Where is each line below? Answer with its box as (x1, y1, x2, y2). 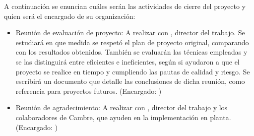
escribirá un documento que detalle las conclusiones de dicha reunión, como (15, 76, 245, 86)
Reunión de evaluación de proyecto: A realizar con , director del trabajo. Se (15, 27, 245, 38)
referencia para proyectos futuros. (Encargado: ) (15, 85, 162, 96)
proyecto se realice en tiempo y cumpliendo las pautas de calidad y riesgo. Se (15, 66, 250, 76)
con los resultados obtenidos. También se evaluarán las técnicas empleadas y (15, 47, 248, 57)
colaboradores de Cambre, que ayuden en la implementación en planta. (15, 112, 231, 122)
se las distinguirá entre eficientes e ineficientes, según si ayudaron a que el (15, 56, 240, 67)
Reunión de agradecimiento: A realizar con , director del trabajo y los (15, 102, 228, 113)
